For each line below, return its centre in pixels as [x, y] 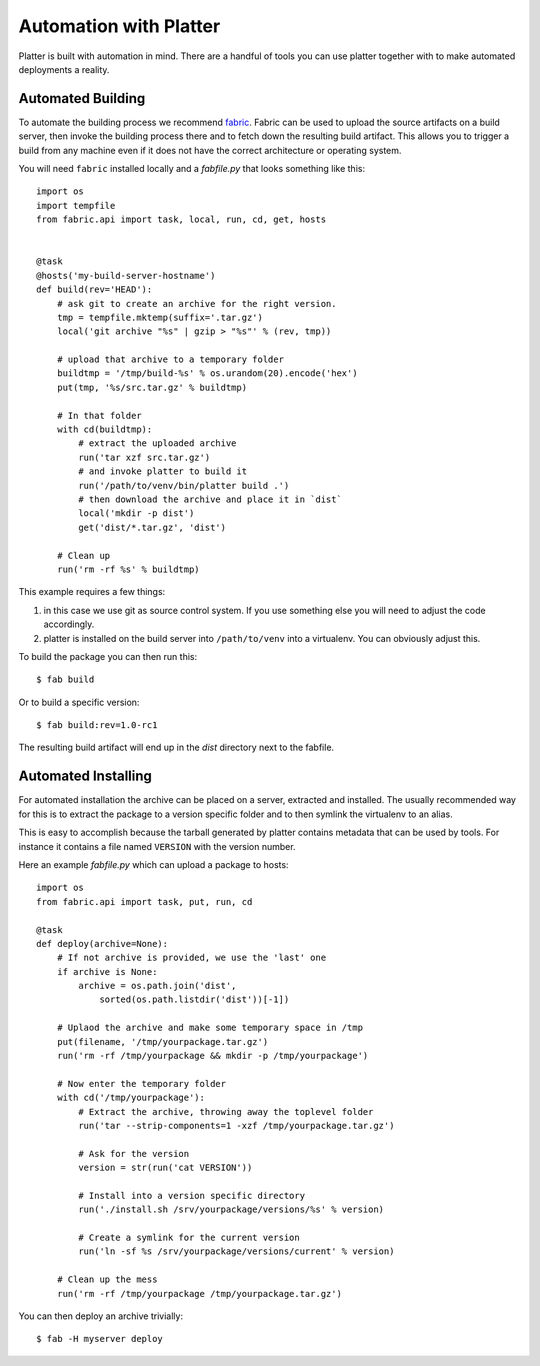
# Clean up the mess [107, 1279]
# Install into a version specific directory [191, 1195]
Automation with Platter [119, 26]
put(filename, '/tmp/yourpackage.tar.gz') [162, 1041]
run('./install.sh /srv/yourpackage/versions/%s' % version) [231, 1209]
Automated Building [82, 98]
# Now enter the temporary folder [141, 1083]
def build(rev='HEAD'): [94, 289]
